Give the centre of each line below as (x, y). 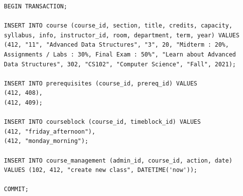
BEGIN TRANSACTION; (36, 6)
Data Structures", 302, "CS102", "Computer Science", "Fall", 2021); (120, 64)
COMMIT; (16, 189)
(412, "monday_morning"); (46, 141)
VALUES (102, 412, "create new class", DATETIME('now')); (101, 170)
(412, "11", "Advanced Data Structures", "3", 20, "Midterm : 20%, (117, 45)
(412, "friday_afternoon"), (50, 131)
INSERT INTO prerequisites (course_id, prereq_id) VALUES (101, 83)
